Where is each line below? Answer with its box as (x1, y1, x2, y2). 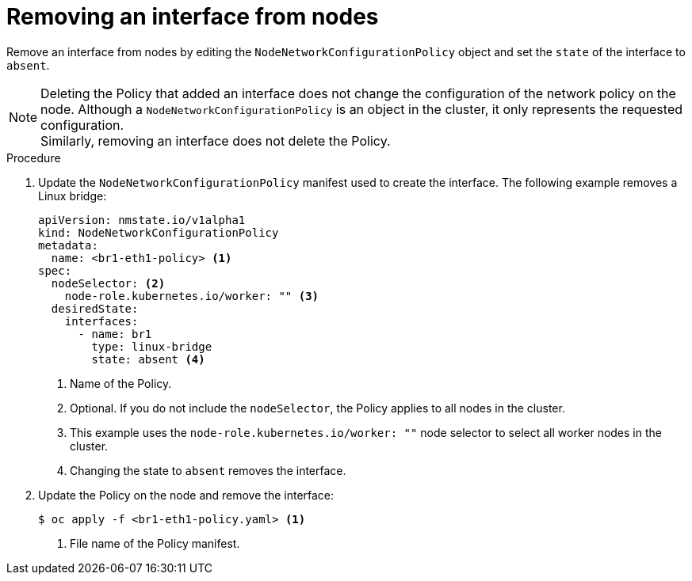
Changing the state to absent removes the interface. (70, 463, 346, 477)
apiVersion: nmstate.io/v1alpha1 (38, 213, 246, 226)
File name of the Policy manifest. (70, 536, 240, 550)
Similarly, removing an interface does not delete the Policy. (40, 132, 391, 149)
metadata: (38, 238, 98, 252)
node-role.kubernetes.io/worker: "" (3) (64, 289, 319, 302)
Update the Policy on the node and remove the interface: (38, 488, 335, 502)
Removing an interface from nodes (6, 3, 379, 30)
